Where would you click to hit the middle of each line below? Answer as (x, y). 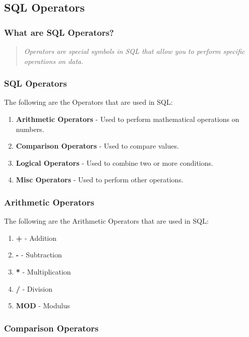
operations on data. (54, 61)
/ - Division (34, 288)
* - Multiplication (43, 271)
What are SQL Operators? (59, 32)
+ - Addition (36, 238)
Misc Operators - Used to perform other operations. (100, 180)
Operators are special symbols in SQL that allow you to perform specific (134, 51)
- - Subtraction (39, 255)
